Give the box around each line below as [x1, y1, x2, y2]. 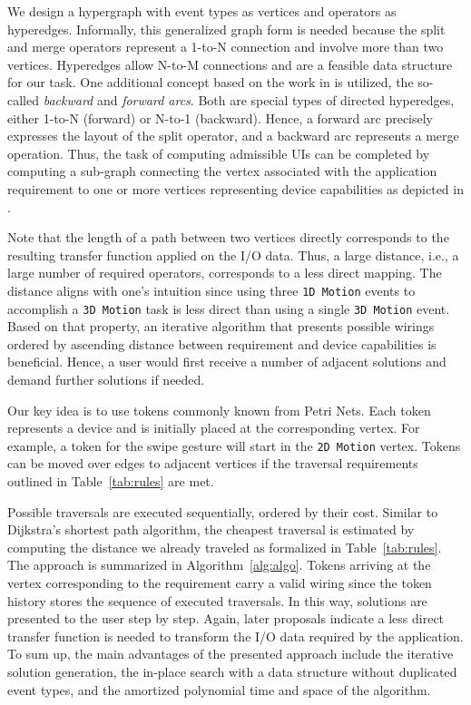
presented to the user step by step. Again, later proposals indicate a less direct [7, 609, 445, 628]
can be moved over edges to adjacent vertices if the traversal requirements [7, 454, 418, 473]
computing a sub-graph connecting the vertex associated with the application [7, 162, 437, 181]
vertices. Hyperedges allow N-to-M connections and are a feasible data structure [7, 54, 453, 73]
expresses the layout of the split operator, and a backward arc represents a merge [7, 126, 459, 145]
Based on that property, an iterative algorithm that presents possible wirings [7, 317, 435, 336]
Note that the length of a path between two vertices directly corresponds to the [7, 228, 449, 247]
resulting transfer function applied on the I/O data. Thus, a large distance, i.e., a [7, 245, 459, 264]
